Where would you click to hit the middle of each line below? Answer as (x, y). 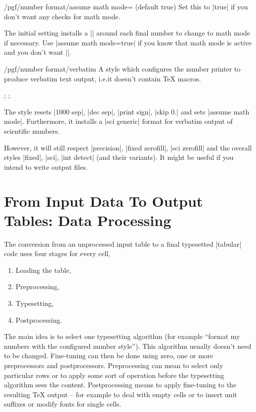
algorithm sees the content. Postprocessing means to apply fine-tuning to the (120, 385)
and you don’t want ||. (38, 52)
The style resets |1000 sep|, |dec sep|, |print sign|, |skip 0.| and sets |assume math (127, 111)
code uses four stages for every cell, (57, 253)
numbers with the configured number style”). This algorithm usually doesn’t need (128, 346)
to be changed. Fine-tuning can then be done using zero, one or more (109, 356)
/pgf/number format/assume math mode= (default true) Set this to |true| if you (126, 6)
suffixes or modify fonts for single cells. (63, 404)
